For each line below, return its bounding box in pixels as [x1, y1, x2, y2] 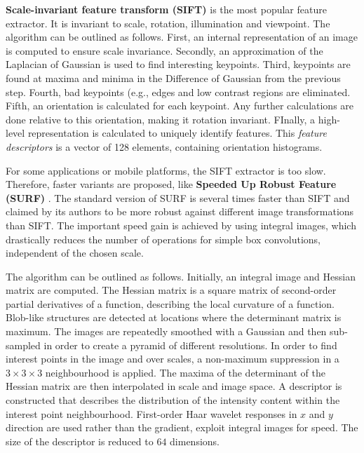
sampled [6, 337, 41, 352]
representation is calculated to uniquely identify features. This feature [27, 126, 327, 140]
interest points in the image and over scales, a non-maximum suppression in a [6, 351, 339, 366]
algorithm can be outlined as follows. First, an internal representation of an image [6, 29, 358, 44]
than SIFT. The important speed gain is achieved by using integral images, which [6, 217, 356, 232]
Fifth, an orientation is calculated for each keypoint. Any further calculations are [6, 98, 354, 113]
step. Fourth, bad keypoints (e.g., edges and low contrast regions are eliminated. [6, 84, 351, 99]
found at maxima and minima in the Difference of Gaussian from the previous [6, 70, 341, 85]
